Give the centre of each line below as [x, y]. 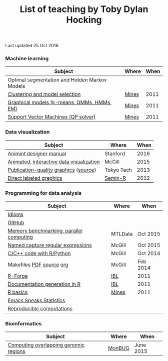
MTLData [122, 234]
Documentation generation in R [44, 284]
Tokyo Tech [118, 170]
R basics [18, 292]
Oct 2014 [149, 254]
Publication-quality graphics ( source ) [52, 170]
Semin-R [115, 178]
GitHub [16, 223]
